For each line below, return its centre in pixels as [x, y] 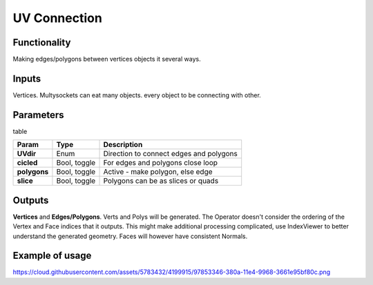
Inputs [27, 78]
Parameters [38, 115]
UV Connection [58, 18]
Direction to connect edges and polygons [170, 154]
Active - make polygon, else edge [158, 172]
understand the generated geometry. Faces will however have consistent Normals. [130, 236]
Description [123, 145]
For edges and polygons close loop [160, 163]
